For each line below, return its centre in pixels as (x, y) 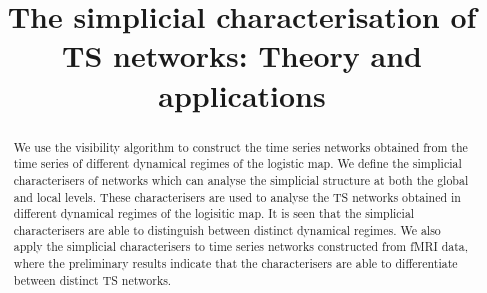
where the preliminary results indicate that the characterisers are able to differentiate (235, 263)
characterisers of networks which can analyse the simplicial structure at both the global (241, 179)
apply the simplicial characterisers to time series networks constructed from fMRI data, (241, 246)
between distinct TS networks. (92, 279)
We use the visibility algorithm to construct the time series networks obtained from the (240, 146)
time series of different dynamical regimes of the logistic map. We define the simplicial (237, 163)
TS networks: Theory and (242, 55)
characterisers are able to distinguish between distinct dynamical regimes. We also (227, 229)
